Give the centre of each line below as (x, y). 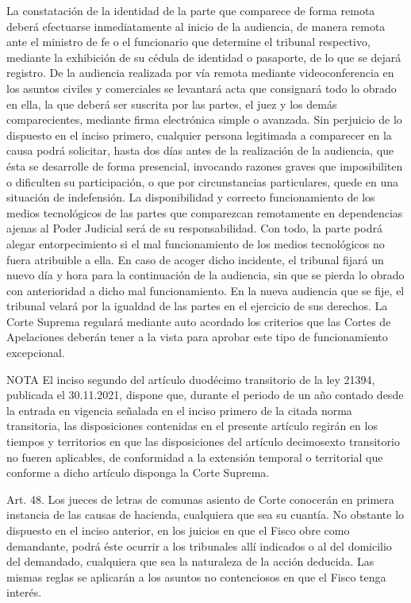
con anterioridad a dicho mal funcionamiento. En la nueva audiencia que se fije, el (205, 290)
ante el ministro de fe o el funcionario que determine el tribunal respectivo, (188, 42)
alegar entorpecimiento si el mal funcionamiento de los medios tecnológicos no (196, 243)
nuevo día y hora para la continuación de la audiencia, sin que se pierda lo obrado (205, 275)
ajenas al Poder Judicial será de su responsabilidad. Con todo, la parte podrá (194, 228)
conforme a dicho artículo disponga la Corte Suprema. (138, 472)
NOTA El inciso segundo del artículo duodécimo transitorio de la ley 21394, (191, 379)
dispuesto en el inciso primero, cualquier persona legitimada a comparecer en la (199, 134)
